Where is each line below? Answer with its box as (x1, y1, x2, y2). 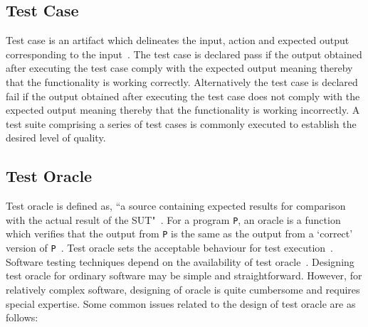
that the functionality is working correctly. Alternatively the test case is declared (6, 74, 358, 89)
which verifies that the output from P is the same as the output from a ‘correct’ (6, 226, 353, 241)
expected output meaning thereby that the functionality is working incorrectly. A (6, 102, 360, 117)
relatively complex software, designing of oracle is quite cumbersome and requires (6, 282, 360, 296)
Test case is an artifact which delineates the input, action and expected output (6, 33, 349, 48)
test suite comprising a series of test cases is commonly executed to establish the (6, 116, 357, 131)
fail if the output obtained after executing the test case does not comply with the (6, 88, 360, 103)
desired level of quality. (6, 130, 106, 145)
